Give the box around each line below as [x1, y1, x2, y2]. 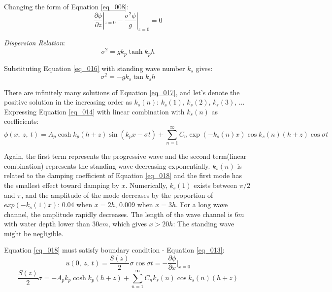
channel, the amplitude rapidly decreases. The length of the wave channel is [4, 209, 232, 219]
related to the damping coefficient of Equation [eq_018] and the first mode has [4, 170, 242, 181]
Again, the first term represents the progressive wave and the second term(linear [4, 151, 247, 161]
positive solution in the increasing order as [4, 97, 132, 107]
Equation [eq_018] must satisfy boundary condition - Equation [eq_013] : [4, 245, 225, 255]
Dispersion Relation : [4, 37, 65, 48]
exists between [194, 180, 237, 190]
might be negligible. [4, 228, 64, 238]
